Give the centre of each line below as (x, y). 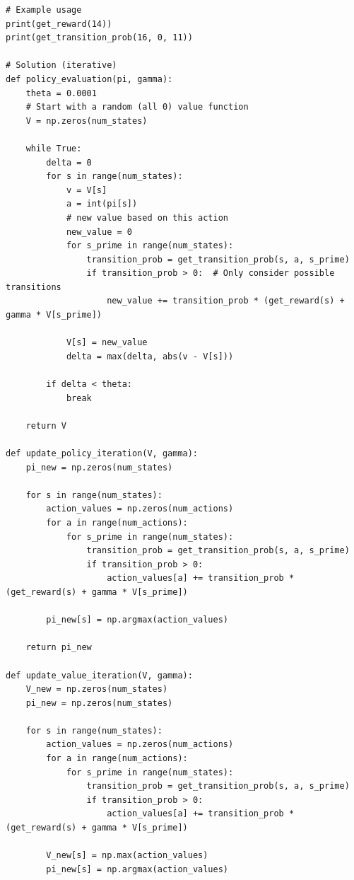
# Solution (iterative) (61, 65)
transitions (34, 287)
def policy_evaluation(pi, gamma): (89, 79)
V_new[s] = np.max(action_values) (127, 856)
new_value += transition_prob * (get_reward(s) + (226, 301)
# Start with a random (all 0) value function (137, 107)
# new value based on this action (147, 218)
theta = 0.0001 (61, 93)
